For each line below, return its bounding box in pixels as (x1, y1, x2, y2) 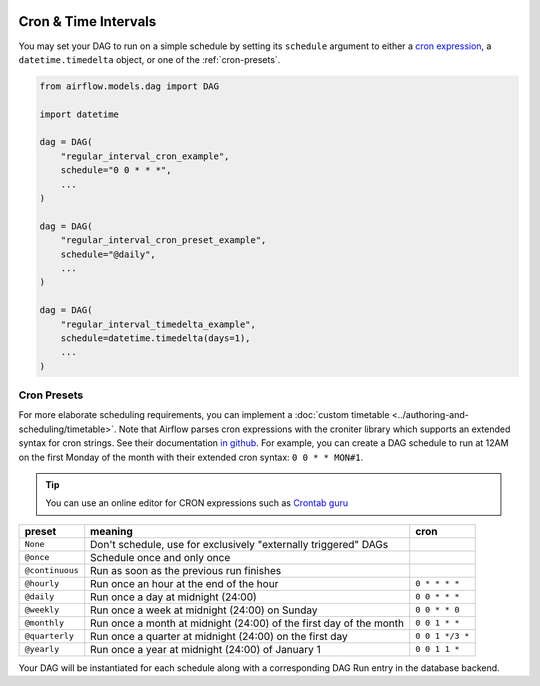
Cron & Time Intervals (18, 13, 157, 30)
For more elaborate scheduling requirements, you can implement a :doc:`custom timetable (18, 409, 390, 421)
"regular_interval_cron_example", (60, 150, 230, 162)
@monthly (24, 618, 65, 629)
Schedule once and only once (90, 550, 231, 564)
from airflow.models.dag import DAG (39, 80, 220, 92)
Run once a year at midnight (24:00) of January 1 (90, 642, 322, 656)
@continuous (24, 565, 79, 576)
